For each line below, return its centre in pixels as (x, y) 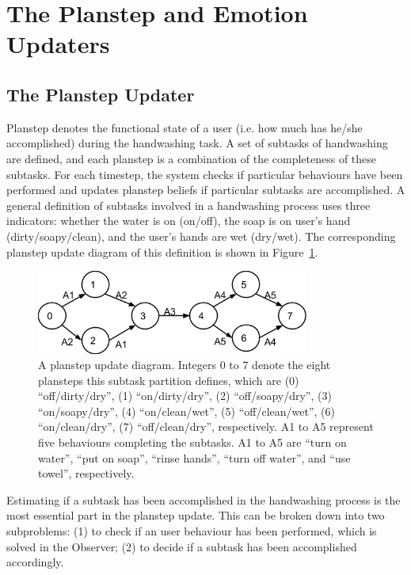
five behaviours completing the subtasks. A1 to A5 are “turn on (192, 442)
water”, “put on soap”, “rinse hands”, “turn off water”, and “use (194, 457)
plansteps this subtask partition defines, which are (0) (169, 380)
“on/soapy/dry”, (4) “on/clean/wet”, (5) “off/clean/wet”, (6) (186, 411)
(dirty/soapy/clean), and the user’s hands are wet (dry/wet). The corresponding (201, 236)
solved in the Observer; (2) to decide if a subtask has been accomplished (182, 546)
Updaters (58, 44)
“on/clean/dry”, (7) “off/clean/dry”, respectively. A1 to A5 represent (206, 426)
